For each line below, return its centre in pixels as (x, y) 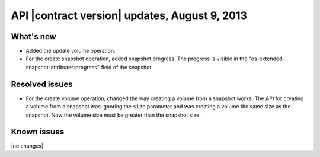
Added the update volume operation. (71, 51)
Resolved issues (42, 84)
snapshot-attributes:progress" (63, 67)
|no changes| (27, 146)
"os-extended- (267, 59)
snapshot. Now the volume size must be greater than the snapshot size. (113, 115)
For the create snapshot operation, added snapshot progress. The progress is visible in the (137, 59)
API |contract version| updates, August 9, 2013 (129, 15)
